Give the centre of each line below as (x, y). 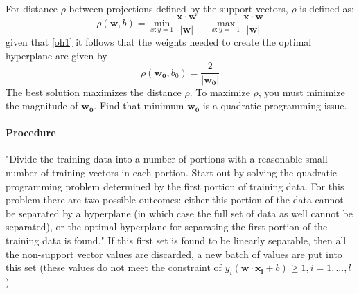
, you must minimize (301, 92)
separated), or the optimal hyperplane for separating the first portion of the (167, 227)
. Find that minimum (139, 105)
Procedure (31, 132)
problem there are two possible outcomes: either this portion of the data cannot (175, 200)
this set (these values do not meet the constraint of (114, 267)
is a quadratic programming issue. (275, 105)
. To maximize (220, 92)
